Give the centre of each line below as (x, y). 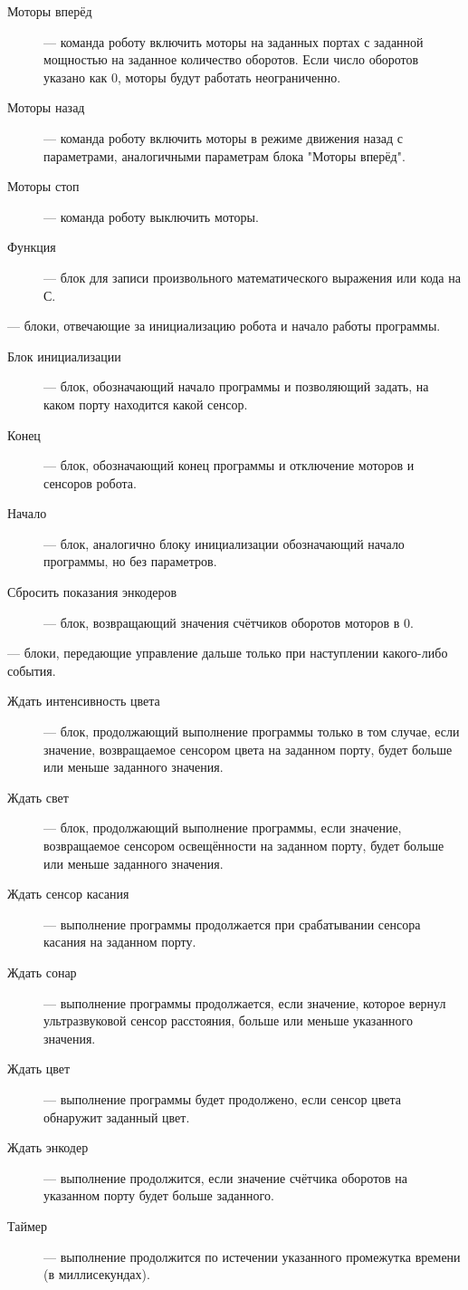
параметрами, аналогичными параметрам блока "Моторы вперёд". (224, 155)
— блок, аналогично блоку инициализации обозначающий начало (224, 543)
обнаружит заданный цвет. (117, 1117)
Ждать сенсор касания (68, 894)
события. (32, 670)
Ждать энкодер (48, 1147)
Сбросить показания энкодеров (92, 592)
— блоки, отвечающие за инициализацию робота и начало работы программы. (224, 326)
